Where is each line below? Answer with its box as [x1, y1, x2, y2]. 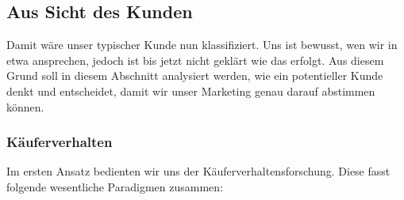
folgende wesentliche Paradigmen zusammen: [6, 178, 223, 194]
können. [6, 98, 44, 115]
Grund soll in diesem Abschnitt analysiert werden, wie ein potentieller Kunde [6, 67, 383, 84]
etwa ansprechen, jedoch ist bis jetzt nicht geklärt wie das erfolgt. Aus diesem [6, 51, 384, 68]
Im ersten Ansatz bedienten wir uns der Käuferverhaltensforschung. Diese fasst [6, 163, 391, 179]
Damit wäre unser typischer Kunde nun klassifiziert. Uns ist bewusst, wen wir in [6, 36, 398, 53]
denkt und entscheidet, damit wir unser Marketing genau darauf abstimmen [6, 82, 375, 99]
